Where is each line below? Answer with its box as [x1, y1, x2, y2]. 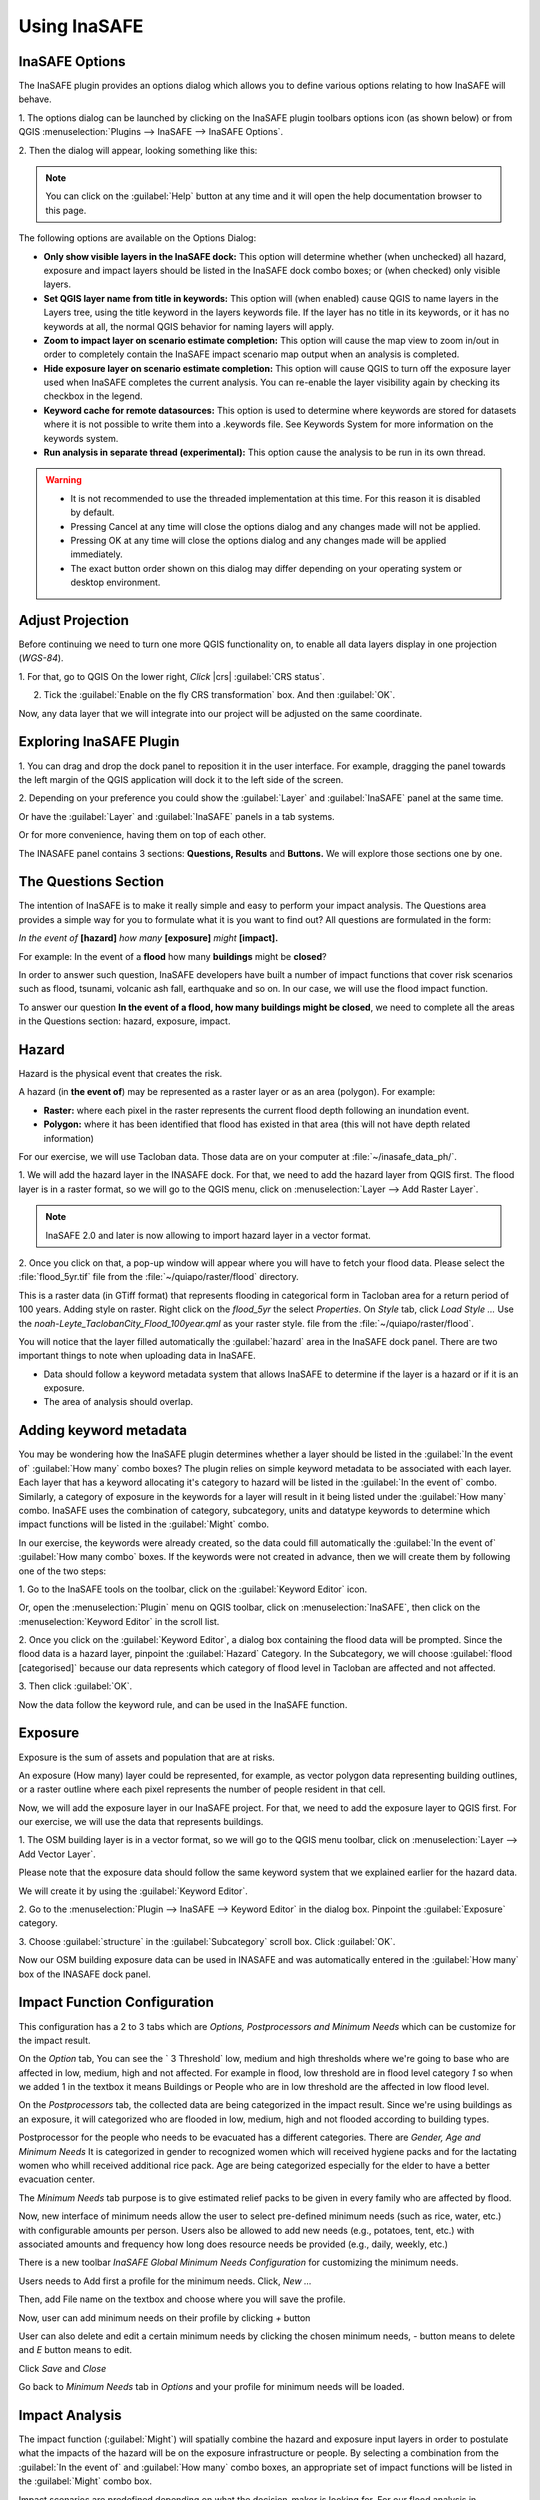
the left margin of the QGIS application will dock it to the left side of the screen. [18, 773, 344, 785]
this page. [45, 204, 87, 216]
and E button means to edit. [18, 2344, 133, 2356]
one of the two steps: [18, 1565, 107, 1577]
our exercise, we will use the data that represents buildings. [18, 1816, 264, 1828]
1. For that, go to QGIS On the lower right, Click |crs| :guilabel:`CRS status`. [18, 670, 325, 682]
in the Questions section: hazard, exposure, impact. [18, 1015, 231, 1027]
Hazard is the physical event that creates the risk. [18, 1068, 223, 1080]
